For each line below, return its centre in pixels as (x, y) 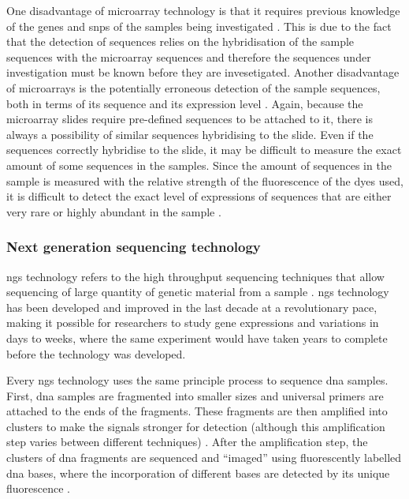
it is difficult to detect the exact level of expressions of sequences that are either (199, 196)
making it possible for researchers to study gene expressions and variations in (193, 323)
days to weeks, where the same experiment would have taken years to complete (197, 338)
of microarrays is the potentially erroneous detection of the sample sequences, (193, 87)
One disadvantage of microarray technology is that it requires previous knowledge (203, 10)
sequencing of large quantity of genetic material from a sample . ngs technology (198, 292)
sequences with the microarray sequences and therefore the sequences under (189, 56)
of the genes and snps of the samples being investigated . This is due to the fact (199, 26)
